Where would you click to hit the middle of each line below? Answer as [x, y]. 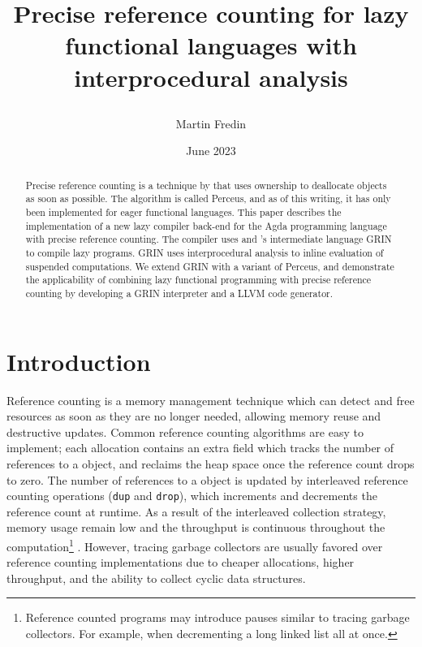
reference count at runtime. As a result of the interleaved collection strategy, [196, 511]
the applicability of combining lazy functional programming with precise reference [198, 280]
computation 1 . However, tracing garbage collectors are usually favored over [195, 545]
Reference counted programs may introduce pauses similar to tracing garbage [217, 617]
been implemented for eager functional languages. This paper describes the [183, 212]
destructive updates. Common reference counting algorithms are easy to [185, 431]
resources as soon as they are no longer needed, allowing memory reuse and [194, 416]
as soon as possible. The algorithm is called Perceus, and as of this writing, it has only [208, 198]
